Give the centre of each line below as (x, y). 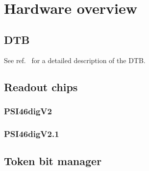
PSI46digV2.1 (32, 133)
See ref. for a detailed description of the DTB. (75, 60)
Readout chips (41, 86)
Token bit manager (53, 161)
